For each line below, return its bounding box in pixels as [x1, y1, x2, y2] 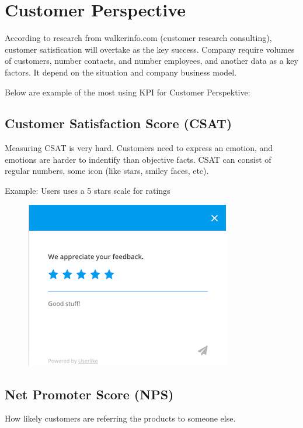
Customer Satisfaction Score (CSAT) [5, 114, 232, 132]
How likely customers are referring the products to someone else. [5, 412, 236, 424]
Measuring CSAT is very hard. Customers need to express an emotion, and [5, 142, 273, 154]
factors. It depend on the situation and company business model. [5, 66, 237, 78]
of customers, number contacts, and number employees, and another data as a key [5, 54, 298, 67]
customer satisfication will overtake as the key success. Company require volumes [5, 43, 295, 55]
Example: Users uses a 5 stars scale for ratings [5, 184, 170, 197]
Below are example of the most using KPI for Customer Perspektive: [5, 85, 250, 98]
